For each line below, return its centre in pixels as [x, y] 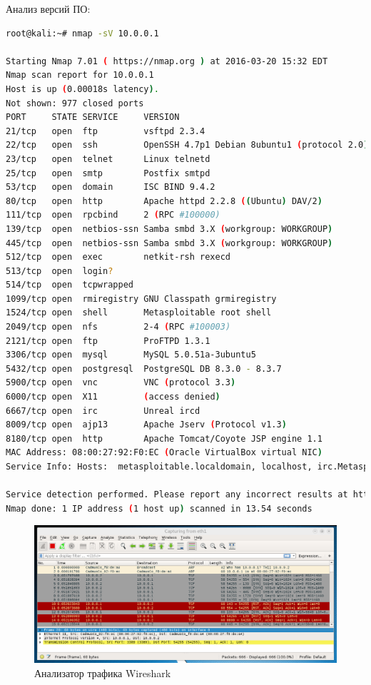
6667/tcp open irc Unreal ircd [103, 411]
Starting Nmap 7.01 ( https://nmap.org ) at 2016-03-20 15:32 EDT [167, 61]
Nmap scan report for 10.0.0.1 [80, 75]
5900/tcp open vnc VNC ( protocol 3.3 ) [121, 383]
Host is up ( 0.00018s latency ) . [82, 89]
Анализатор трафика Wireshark [103, 673]
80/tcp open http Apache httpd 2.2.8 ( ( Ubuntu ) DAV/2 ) [164, 201]
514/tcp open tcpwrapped [70, 285]
